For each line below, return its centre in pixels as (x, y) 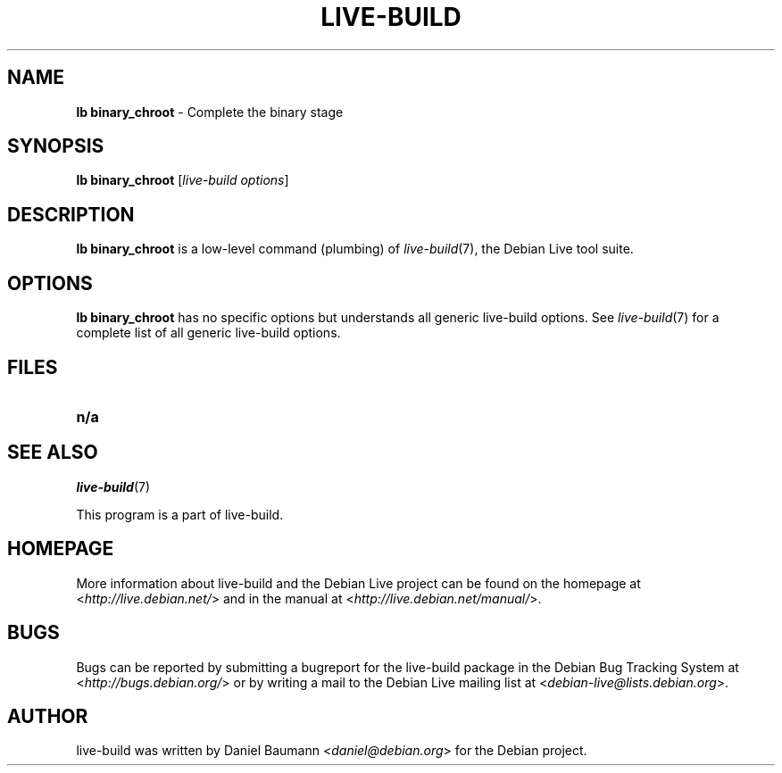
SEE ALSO (53, 453)
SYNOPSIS (56, 146)
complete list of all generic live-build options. (208, 333)
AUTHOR (48, 716)
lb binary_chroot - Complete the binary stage (210, 112)
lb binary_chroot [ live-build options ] (183, 180)
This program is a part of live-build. (180, 514)
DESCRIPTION (71, 214)
